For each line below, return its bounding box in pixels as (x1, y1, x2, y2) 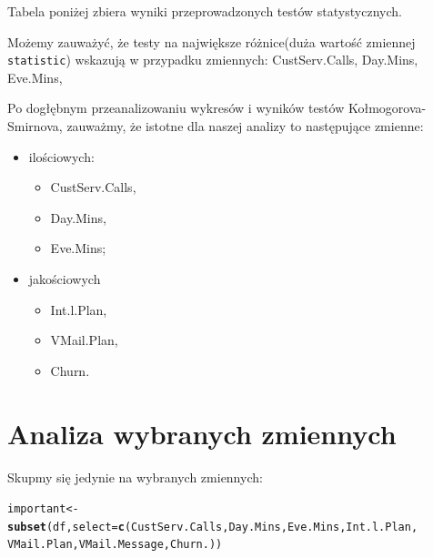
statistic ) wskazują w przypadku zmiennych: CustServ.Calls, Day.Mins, (7, 50, 418, 69)
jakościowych (28, 269, 101, 288)
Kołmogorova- (347, 98, 427, 117)
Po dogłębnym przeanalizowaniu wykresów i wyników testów (7, 98, 345, 117)
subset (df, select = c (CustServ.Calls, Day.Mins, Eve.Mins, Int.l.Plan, (7, 520, 418, 533)
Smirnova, (7, 117, 63, 136)
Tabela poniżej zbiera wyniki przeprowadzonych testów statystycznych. (7, 2, 402, 20)
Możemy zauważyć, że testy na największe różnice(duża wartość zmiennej (7, 32, 416, 51)
